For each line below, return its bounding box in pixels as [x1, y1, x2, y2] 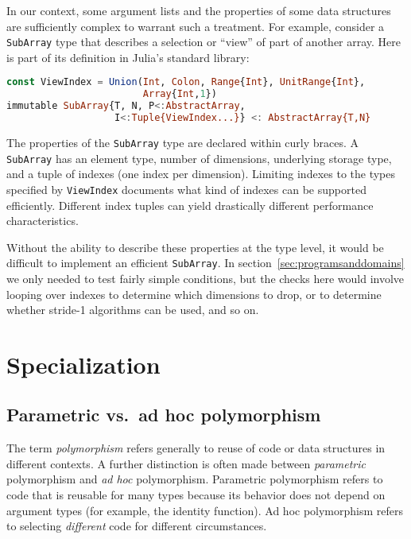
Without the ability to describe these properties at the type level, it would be [6, 238, 384, 255]
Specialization [6, 347, 161, 380]
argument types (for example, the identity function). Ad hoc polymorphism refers [6, 502, 404, 518]
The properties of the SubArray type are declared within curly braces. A [6, 134, 359, 150]
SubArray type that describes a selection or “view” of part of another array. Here [6, 33, 401, 50]
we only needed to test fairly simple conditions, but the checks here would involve [6, 269, 405, 286]
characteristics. [6, 212, 79, 229]
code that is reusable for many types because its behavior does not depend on [6, 487, 386, 503]
